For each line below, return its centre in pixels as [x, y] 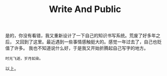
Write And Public [85, 9]
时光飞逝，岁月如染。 [24, 59]
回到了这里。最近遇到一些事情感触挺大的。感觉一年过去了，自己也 [88, 42]
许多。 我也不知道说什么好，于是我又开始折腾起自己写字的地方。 [81, 48]
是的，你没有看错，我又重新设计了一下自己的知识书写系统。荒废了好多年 [80, 36]
